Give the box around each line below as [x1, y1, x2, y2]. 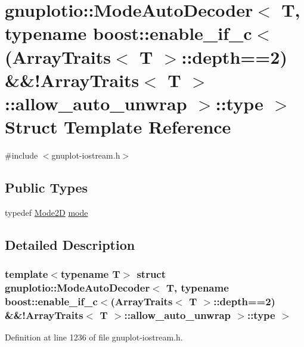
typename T [60, 267, 120, 281]
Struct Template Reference [5, 114, 231, 139]
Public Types [5, 178, 88, 197]
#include [5, 149, 38, 162]
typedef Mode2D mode [5, 206, 88, 218]
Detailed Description [5, 235, 135, 253]
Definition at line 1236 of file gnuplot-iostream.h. [5, 331, 183, 343]
